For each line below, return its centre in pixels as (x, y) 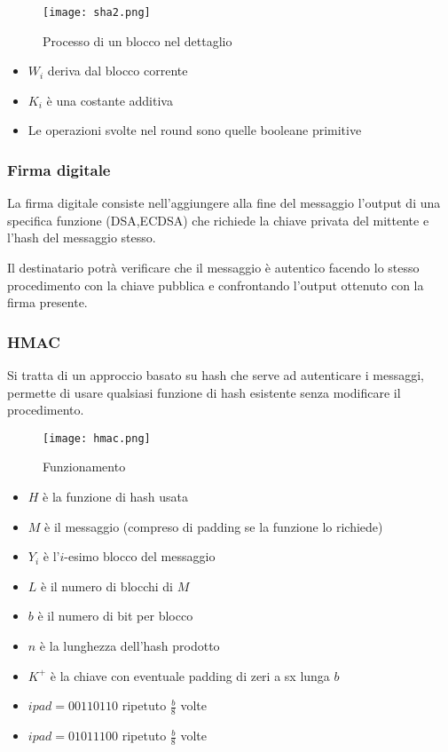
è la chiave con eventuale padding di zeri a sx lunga (190, 675)
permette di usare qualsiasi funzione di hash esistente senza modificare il (204, 392)
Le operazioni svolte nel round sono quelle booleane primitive (195, 130)
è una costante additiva (110, 100)
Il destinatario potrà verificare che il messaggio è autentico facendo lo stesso (213, 268)
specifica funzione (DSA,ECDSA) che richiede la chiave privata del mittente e (218, 220)
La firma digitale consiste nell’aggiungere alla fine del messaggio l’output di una (224, 203)
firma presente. (47, 302)
